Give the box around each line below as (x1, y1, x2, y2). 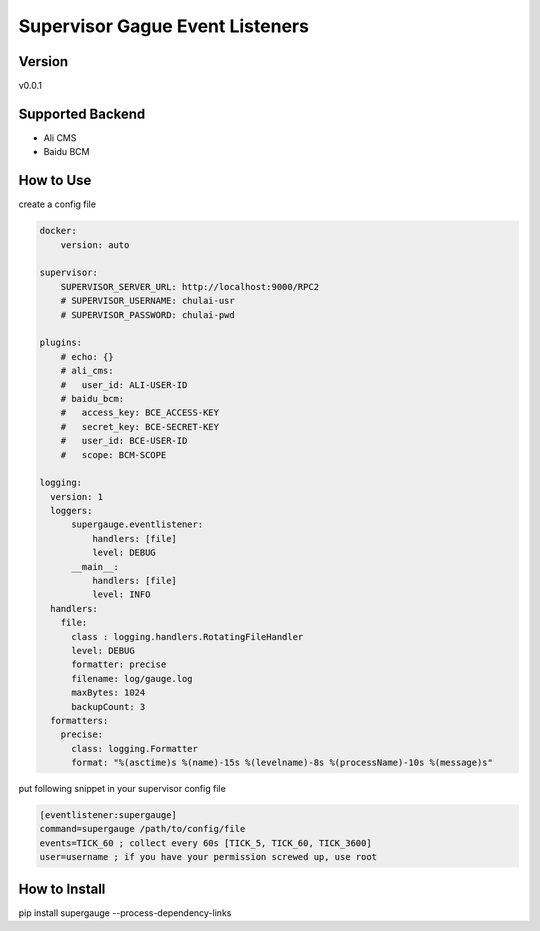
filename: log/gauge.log (71, 673, 194, 684)
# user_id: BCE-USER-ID (60, 435, 188, 447)
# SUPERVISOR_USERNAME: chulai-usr (60, 295, 235, 307)
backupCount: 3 (71, 701, 146, 712)
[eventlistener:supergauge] (39, 810, 177, 821)
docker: (39, 225, 77, 237)
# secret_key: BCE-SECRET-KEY (60, 421, 220, 432)
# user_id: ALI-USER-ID (60, 379, 188, 390)
